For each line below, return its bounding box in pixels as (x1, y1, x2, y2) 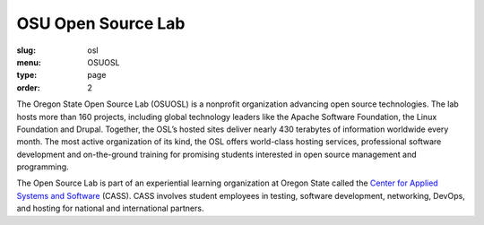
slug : (16, 45, 36, 56)
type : (16, 70, 38, 81)
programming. (16, 161, 69, 172)
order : (16, 82, 40, 93)
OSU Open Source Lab (16, 13, 186, 33)
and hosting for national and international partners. (16, 203, 204, 214)
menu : (16, 56, 42, 67)
